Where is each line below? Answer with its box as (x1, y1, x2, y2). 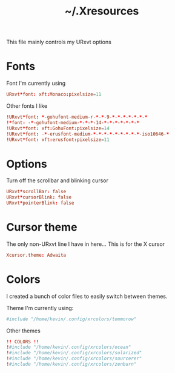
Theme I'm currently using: (6, 304, 74, 311)
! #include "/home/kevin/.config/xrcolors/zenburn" (6, 361, 137, 368)
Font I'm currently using (6, 80, 66, 87)
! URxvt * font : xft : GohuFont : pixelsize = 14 (6, 125, 110, 131)
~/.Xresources (64, 4, 139, 18)
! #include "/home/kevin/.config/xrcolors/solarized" (6, 350, 142, 356)
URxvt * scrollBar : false (6, 189, 67, 195)
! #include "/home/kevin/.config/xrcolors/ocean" (6, 344, 131, 351)
